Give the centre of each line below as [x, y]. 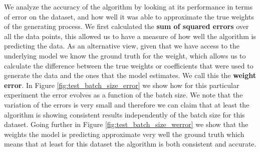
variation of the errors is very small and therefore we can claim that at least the [127, 104]
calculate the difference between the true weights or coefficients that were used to [129, 65]
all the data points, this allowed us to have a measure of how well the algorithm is [130, 36]
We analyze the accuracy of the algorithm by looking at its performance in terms [128, 6]
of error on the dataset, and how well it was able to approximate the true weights [129, 16]
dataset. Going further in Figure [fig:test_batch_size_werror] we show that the [126, 124]
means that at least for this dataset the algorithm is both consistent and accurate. [130, 144]
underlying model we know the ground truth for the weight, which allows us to [125, 55]
